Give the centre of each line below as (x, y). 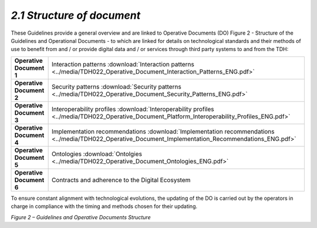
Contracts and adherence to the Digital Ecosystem (121, 180)
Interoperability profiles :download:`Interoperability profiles (133, 109)
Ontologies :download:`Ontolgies (97, 154)
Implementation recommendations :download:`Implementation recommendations (163, 131)
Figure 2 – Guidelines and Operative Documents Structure (81, 217)
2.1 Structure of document (76, 15)
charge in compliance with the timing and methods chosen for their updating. (104, 206)
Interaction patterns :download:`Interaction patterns (123, 64)
